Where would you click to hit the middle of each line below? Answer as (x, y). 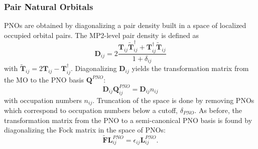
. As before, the (218, 110)
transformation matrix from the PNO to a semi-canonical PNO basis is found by (128, 120)
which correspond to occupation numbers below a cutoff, (91, 110)
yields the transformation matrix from (190, 68)
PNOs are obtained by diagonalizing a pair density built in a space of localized (125, 25)
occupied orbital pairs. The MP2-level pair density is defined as (101, 35)
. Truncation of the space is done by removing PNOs (173, 100)
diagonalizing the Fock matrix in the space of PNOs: (85, 130)
